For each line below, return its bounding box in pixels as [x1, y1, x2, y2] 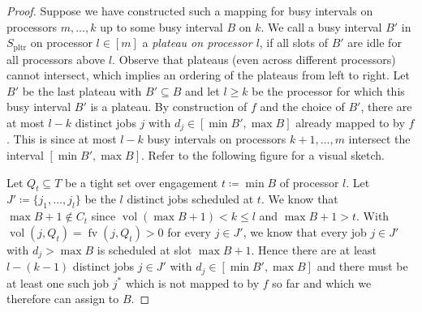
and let [184, 82, 220, 99]
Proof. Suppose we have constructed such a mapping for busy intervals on [6, 2, 373, 19]
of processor [279, 173, 339, 190]
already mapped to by [295, 114, 405, 131]
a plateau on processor [142, 34, 252, 51]
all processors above [6, 50, 105, 67]
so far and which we [272, 274, 372, 291]
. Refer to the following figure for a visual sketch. [141, 147, 385, 164]
